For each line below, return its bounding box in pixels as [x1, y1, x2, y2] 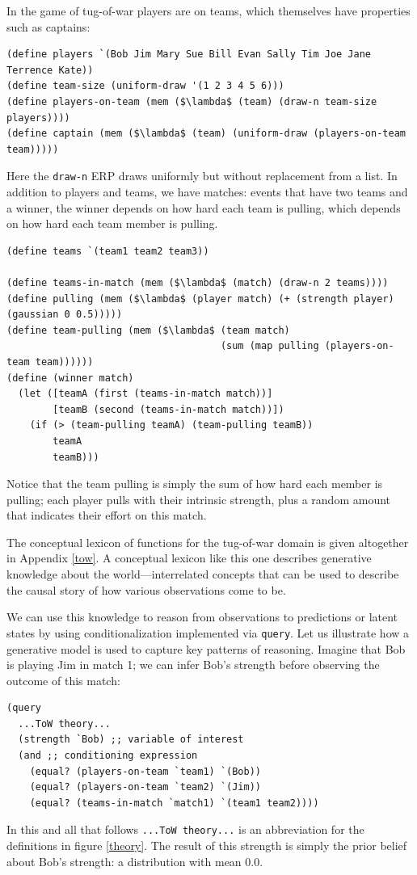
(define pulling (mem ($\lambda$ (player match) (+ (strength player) [6, 292, 394, 305]
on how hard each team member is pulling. [6, 215, 218, 232]
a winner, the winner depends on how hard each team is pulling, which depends [6, 199, 401, 216]
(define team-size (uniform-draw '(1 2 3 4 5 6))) [6, 80, 284, 92]
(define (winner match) [6, 372, 134, 384]
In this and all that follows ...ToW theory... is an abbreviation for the [6, 821, 364, 838]
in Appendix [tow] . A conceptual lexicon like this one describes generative [6, 549, 372, 566]
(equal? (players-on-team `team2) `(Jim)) [29, 781, 261, 793]
